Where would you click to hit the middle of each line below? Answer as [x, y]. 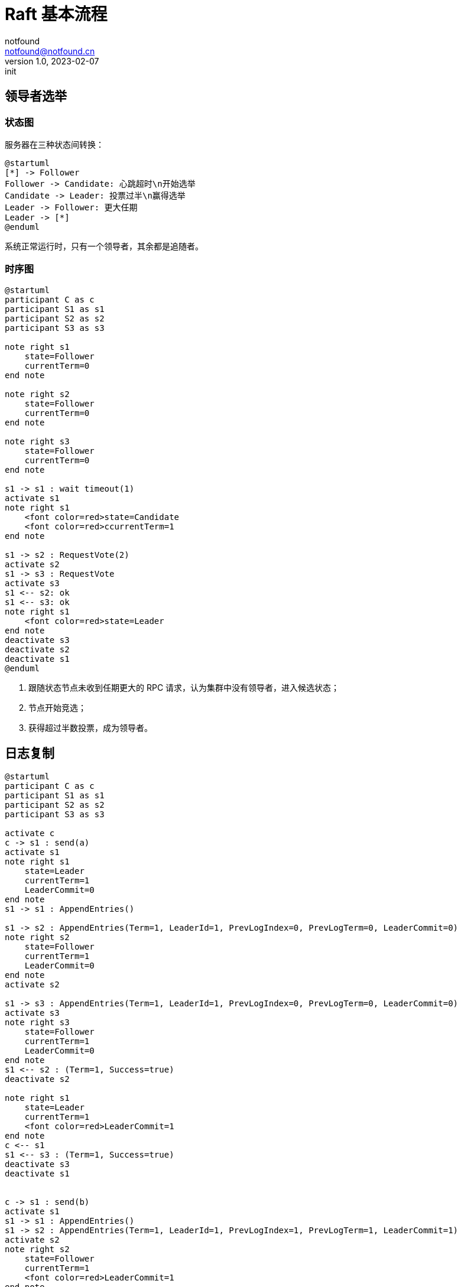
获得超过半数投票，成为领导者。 [90, 727]
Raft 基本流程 [56, 14]
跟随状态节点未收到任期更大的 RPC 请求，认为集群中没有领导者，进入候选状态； [184, 687]
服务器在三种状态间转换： [54, 144]
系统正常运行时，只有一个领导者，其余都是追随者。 [104, 246]
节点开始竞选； [57, 707]
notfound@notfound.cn [50, 51]
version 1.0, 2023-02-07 [52, 61]
